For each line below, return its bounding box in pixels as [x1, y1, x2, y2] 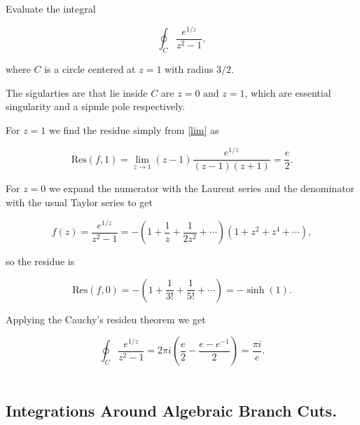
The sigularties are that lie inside [6, 85, 148, 100]
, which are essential [244, 85, 331, 100]
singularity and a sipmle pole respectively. [6, 99, 186, 114]
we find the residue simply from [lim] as [48, 122, 219, 137]
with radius [165, 61, 214, 76]
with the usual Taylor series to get [6, 195, 153, 210]
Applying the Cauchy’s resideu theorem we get [6, 311, 206, 326]
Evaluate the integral [6, 1, 96, 15]
